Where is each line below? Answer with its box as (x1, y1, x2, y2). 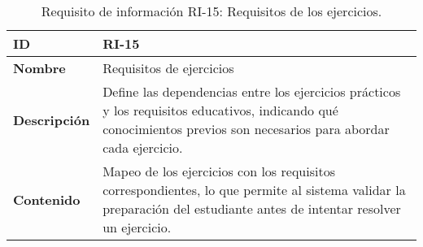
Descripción (13, 110, 90, 129)
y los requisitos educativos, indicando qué (102, 101, 338, 119)
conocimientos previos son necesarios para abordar (102, 119, 390, 138)
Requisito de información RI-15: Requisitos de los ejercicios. (41, 2, 382, 20)
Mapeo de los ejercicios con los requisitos (102, 162, 335, 180)
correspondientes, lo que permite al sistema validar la (102, 180, 406, 199)
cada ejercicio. (102, 138, 183, 157)
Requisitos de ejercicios (102, 58, 234, 77)
